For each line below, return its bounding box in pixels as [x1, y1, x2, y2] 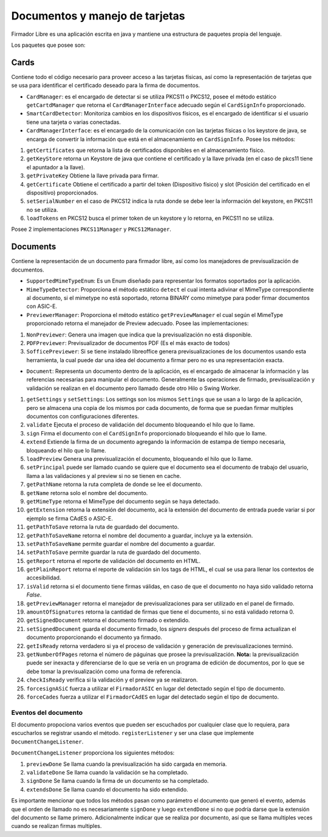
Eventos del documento [11, 708, 83, 717]
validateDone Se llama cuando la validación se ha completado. [26, 769, 189, 776]
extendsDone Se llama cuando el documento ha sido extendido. [26, 785, 188, 793]
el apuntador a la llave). [26, 163, 85, 171]
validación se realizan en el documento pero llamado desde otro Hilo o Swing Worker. [26, 384, 241, 392]
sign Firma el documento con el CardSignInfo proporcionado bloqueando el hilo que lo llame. [26, 429, 267, 437]
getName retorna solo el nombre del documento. [26, 489, 148, 496]
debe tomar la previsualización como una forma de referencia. [26, 668, 182, 675]
